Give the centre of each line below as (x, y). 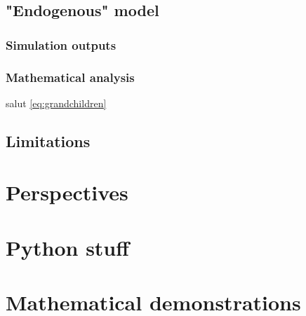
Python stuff (68, 247)
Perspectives (67, 192)
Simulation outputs (61, 44)
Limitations (48, 140)
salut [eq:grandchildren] (56, 103)
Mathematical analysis (70, 77)
